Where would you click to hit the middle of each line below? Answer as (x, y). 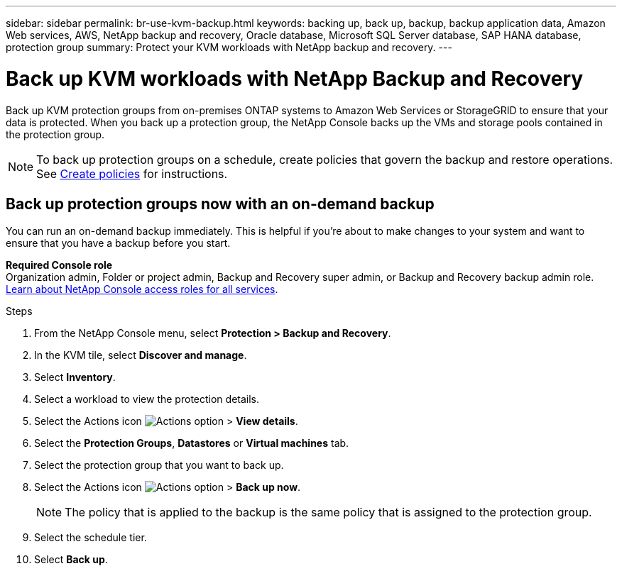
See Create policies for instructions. (132, 173)
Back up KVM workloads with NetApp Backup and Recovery (295, 78)
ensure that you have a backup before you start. (118, 243)
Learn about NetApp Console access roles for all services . (142, 289)
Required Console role (59, 265)
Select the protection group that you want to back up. (159, 465)
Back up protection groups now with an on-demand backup (220, 204)
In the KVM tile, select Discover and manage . (141, 355)
